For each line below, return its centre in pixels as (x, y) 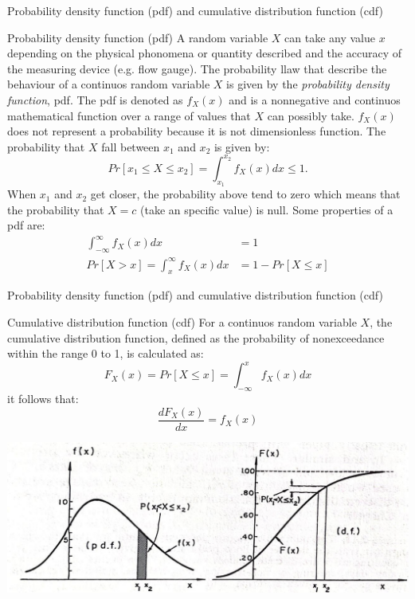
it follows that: (43, 399)
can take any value (330, 37)
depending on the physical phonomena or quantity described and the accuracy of (204, 53)
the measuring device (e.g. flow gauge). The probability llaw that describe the (197, 68)
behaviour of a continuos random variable (109, 84)
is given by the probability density (308, 84)
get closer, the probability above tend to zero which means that (245, 194)
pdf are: (26, 225)
